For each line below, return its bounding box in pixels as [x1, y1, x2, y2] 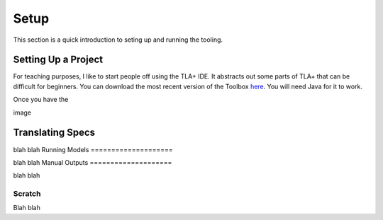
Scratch [13, 189, 41, 199]
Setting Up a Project [13, 54, 103, 66]
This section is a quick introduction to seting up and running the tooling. [13, 35, 223, 44]
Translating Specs [13, 127, 96, 139]
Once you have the [13, 95, 69, 104]
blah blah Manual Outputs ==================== [13, 158, 172, 166]
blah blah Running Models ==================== [13, 145, 173, 154]
